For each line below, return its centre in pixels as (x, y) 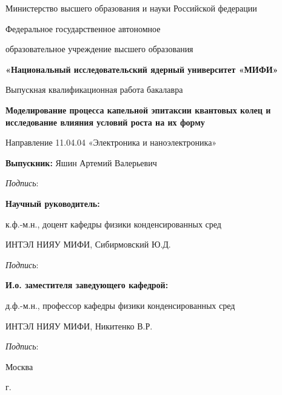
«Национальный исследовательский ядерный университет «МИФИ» (142, 69)
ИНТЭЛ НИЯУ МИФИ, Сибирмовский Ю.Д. (88, 244)
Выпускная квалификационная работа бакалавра (94, 89)
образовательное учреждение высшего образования (99, 49)
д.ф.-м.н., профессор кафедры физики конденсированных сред (120, 305)
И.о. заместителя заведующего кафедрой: (87, 285)
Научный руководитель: (53, 203)
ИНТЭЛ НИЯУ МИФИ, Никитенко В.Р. (79, 326)
